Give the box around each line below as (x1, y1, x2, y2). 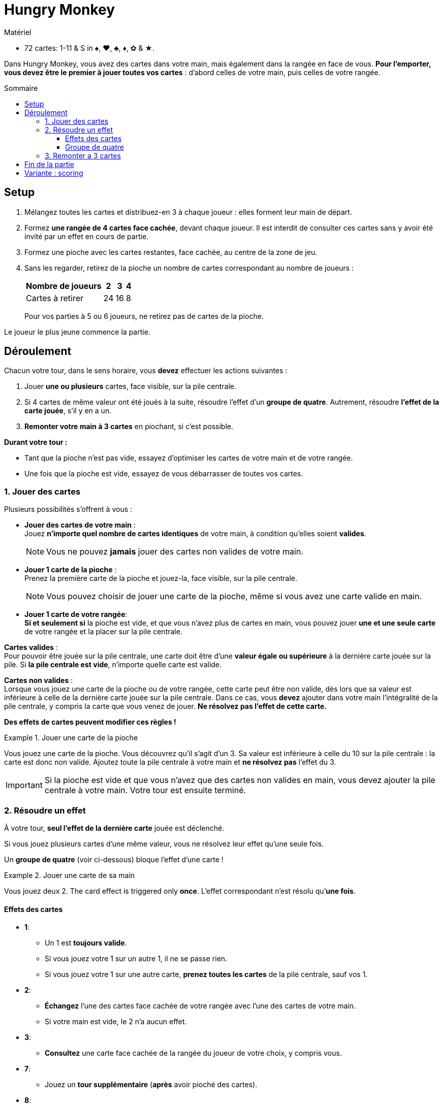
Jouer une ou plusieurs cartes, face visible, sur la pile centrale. (24, 382, 237, 391)
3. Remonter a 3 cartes (45, 151, 121, 160)
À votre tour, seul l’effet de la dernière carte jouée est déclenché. (4, 823, 225, 832)
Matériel (4, 27, 31, 37)
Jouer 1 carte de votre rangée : (24, 610, 128, 619)
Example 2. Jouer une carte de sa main (4, 870, 135, 880)
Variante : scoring (24, 168, 83, 177)
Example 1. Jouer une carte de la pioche (4, 733, 138, 742)
